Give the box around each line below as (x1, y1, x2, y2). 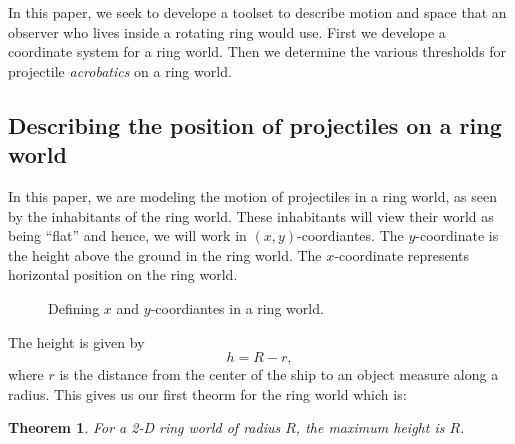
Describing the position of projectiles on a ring (8, 109, 502, 140)
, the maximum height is (295, 417, 445, 438)
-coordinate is (415, 225, 499, 246)
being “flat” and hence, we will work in (8, 225, 247, 246)
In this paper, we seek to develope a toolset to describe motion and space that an (8, 2, 507, 22)
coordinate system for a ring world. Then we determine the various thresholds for (8, 41, 507, 62)
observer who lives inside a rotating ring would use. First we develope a (8, 21, 446, 42)
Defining (48, 297, 100, 318)
